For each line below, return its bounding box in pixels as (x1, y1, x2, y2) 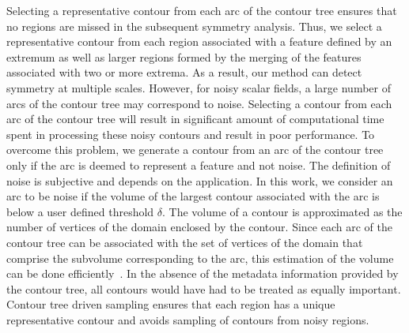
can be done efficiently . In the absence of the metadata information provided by (6, 265, 399, 282)
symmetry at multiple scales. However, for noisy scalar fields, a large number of (6, 79, 391, 95)
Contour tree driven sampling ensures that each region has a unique (6, 296, 335, 312)
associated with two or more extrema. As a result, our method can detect (6, 64, 362, 80)
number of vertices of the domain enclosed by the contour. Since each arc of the (6, 219, 392, 235)
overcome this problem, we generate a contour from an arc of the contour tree (6, 141, 384, 158)
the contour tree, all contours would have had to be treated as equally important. (6, 280, 401, 297)
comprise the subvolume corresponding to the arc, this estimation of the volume (6, 249, 394, 266)
